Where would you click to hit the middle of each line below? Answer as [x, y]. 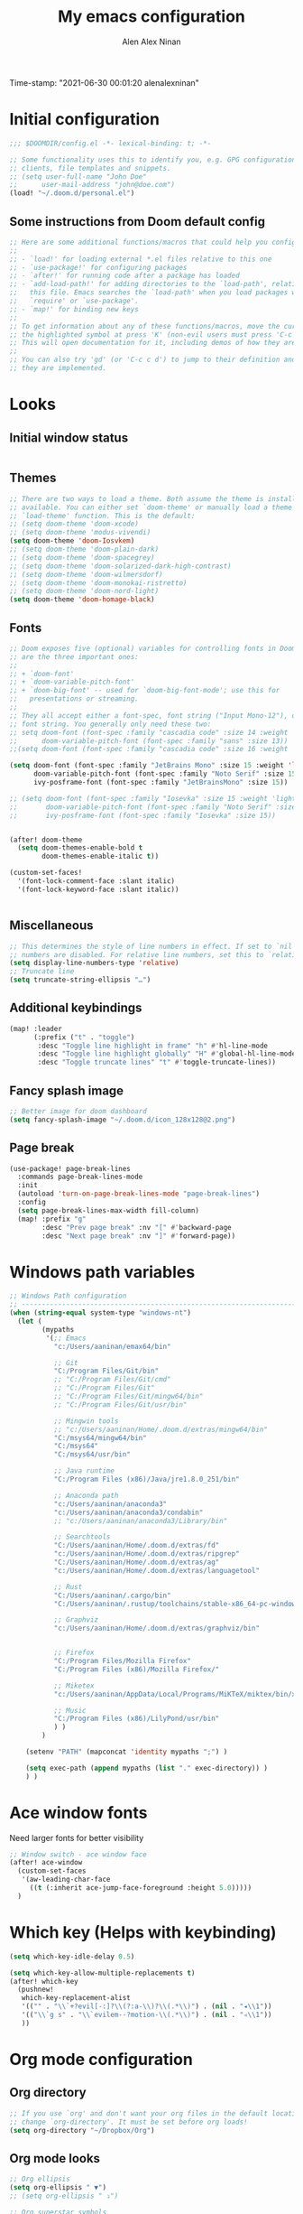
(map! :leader [36, 1028]
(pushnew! [36, 1990]
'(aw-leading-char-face [66, 1880]
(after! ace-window [46, 1863]
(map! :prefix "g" [52, 1219]
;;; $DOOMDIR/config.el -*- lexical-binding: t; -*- [110, 143]
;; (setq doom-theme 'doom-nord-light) [84, 591]
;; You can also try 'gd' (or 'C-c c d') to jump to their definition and [153, 360]
